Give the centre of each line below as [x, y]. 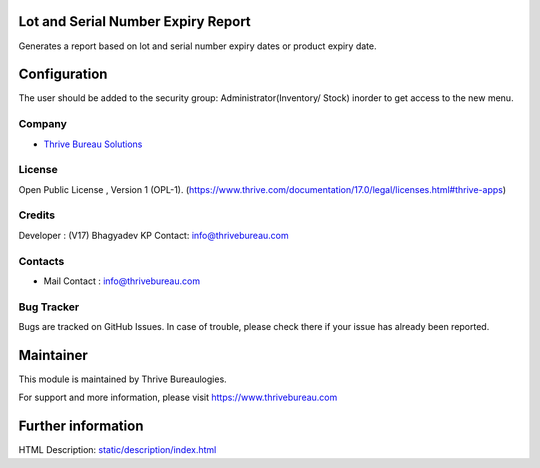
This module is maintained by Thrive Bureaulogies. [122, 379]
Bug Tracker [49, 307]
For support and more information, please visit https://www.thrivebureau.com [178, 397]
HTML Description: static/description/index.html [117, 450]
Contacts [41, 261]
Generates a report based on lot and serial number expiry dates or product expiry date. [197, 46]
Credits [36, 215]
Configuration [63, 74]
